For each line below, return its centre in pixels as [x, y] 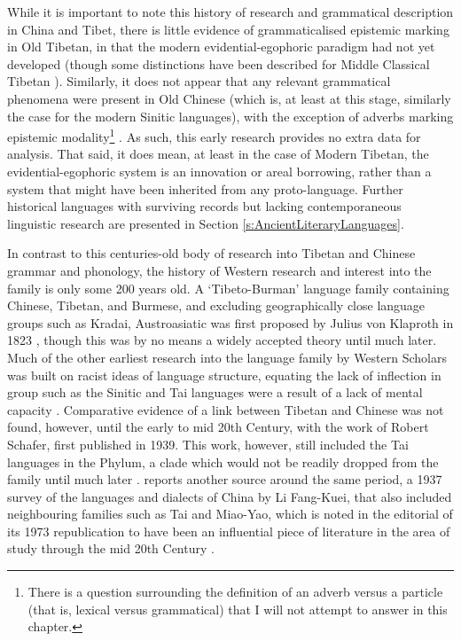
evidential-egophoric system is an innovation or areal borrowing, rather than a [219, 171]
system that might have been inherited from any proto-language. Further [205, 188]
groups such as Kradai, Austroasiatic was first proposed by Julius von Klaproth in [230, 322]
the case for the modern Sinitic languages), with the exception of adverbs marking [230, 116]
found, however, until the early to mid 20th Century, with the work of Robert [218, 427]
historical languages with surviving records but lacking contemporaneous [204, 206]
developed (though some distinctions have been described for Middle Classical [219, 63]
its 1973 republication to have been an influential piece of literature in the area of [229, 531]
